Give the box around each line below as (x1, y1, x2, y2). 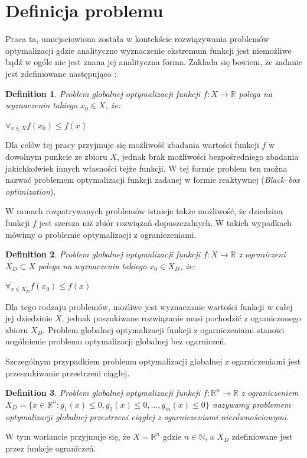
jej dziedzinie (5, 312, 53, 324)
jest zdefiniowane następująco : (5, 67, 117, 79)
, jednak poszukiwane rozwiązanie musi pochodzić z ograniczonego (61, 312, 302, 324)
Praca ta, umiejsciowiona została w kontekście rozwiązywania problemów (5, 33, 269, 45)
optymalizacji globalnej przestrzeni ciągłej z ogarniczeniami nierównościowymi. (5, 410, 289, 422)
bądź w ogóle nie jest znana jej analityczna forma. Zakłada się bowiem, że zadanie (5, 56, 303, 68)
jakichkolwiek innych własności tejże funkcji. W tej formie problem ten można (5, 162, 288, 174)
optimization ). (5, 185, 56, 197)
